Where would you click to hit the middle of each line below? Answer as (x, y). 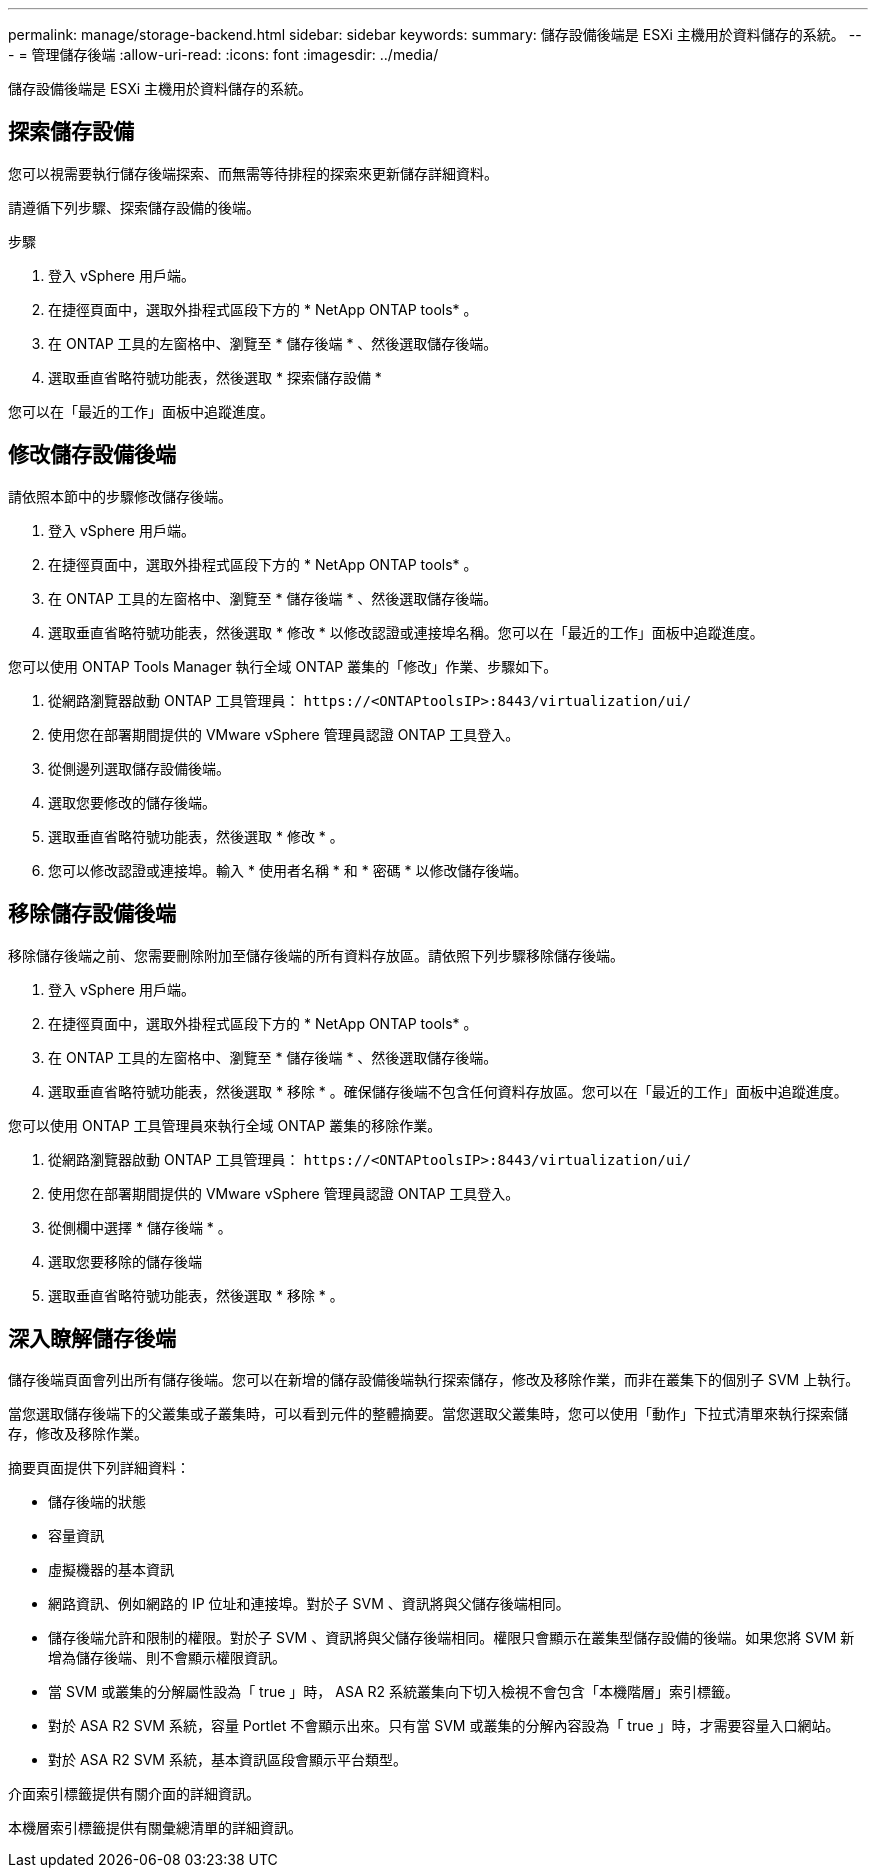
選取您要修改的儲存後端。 (132, 802)
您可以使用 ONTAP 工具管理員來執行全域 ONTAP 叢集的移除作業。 (225, 1125)
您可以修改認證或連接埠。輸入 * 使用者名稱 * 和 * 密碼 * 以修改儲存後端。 (288, 870)
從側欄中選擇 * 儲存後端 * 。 (140, 1227)
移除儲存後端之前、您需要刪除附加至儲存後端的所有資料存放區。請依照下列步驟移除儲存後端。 (316, 955)
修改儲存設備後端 (92, 455)
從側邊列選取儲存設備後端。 (139, 768)
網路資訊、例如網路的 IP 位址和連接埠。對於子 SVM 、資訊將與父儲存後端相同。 (309, 1604)
